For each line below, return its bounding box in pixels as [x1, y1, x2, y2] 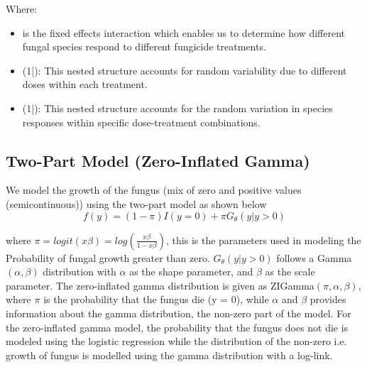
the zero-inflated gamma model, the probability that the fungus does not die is [6, 319, 349, 334]
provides [310, 292, 346, 307]
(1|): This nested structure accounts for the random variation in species [22, 100, 333, 115]
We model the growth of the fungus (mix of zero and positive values [6, 182, 302, 197]
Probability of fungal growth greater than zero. [6, 250, 210, 265]
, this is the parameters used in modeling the [166, 232, 361, 247]
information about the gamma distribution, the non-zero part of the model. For [6, 305, 351, 320]
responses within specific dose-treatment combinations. [22, 114, 261, 129]
